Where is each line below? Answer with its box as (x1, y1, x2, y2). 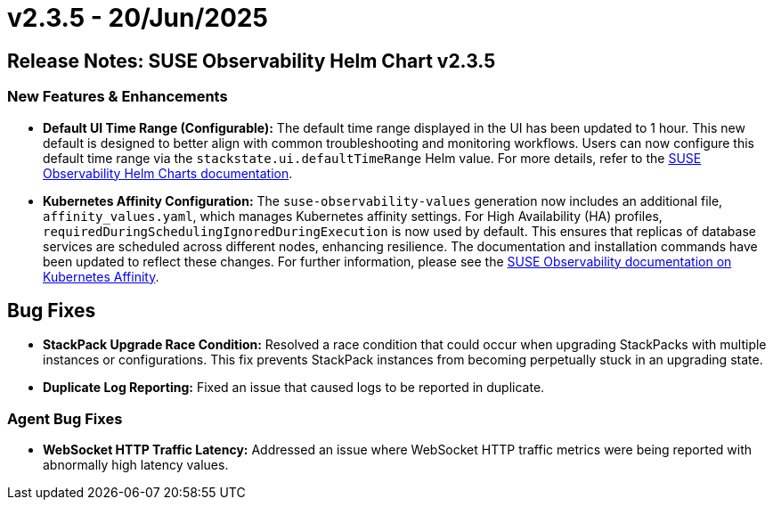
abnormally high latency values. (43, 457, 229, 473)
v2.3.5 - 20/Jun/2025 (7, 3, 268, 33)
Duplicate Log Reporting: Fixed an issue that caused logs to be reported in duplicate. (43, 380, 545, 396)
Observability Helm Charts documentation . (43, 165, 293, 181)
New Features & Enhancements (7, 87, 228, 106)
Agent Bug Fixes (7, 409, 123, 428)
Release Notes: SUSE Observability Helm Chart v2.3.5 (7, 49, 496, 72)
